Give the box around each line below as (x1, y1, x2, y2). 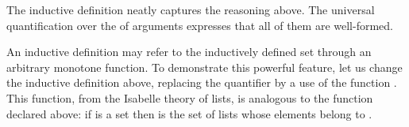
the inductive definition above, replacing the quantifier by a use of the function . (6, 74, 397, 91)
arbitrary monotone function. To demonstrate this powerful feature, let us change (6, 58, 403, 75)
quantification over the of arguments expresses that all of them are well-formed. (6, 17, 393, 33)
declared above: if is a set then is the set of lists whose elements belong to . (6, 105, 372, 121)
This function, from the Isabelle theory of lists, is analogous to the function (6, 89, 373, 106)
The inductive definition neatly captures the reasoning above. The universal (6, 2, 375, 17)
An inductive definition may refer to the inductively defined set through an (6, 43, 372, 60)
